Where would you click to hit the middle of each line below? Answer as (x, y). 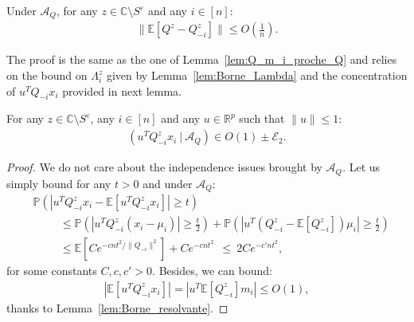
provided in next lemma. (122, 90)
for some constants (52, 271)
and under (168, 183)
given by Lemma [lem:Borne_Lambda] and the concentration (257, 75)
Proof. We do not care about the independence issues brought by (164, 167)
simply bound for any (59, 183)
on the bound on (47, 75)
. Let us (361, 167)
